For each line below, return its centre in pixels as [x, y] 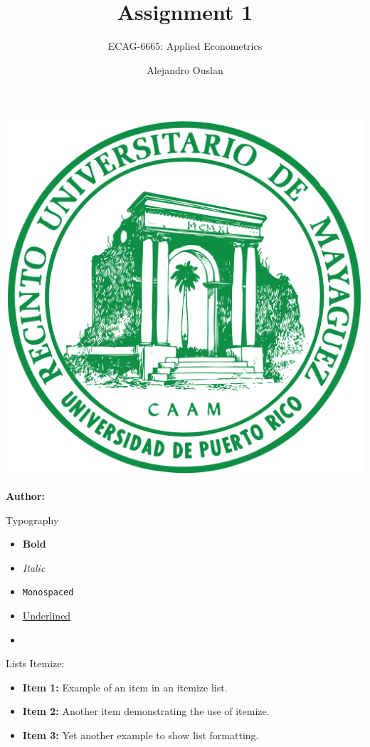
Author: [26, 495]
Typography [32, 519]
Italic [34, 567]
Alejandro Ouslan [185, 69]
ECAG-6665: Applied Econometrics [185, 46]
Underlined [47, 615]
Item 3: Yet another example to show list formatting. [141, 735]
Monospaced [48, 593]
